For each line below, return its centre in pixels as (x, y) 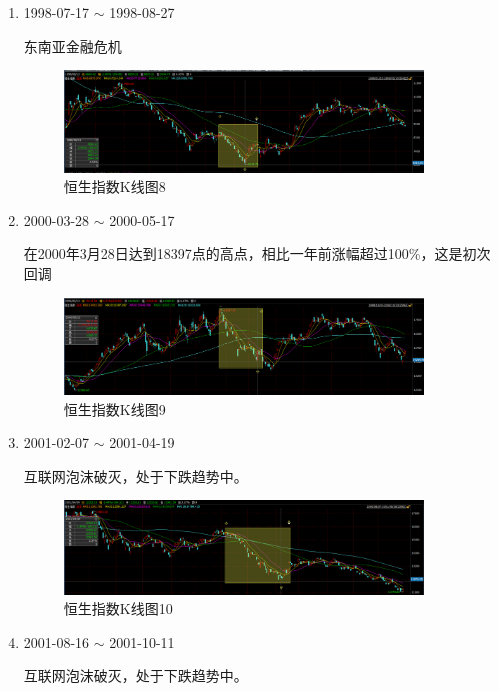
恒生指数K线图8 (114, 186)
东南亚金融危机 (72, 45)
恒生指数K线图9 (114, 408)
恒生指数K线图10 (118, 608)
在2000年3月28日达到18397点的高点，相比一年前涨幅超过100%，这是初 (250, 253)
